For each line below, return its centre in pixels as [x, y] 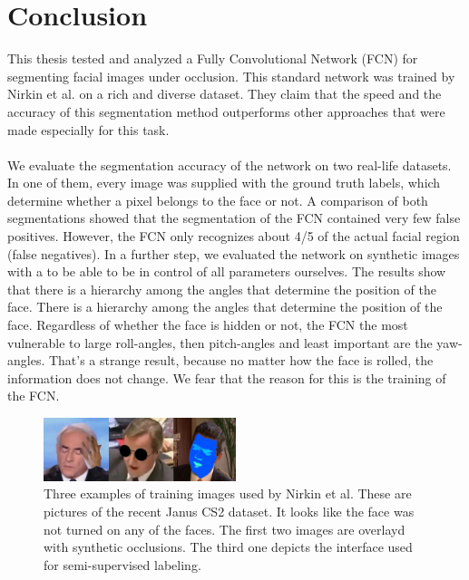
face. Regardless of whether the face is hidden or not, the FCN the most [208, 325]
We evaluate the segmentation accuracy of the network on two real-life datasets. [230, 164]
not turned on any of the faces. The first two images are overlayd [225, 529]
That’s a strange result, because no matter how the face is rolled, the [241, 360]
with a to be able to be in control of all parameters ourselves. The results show [227, 271]
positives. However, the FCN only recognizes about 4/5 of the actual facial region [234, 236]
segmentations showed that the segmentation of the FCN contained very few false [234, 218]
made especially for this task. [88, 129]
